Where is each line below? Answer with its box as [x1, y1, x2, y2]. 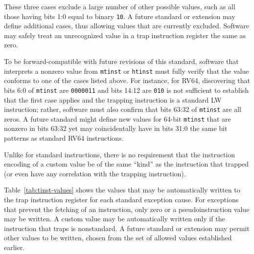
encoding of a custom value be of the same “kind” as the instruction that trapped [4, 159, 249, 169]
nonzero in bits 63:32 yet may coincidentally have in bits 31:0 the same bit [4, 123, 228, 133]
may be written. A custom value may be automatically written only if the [4, 213, 225, 224]
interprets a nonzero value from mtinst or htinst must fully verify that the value [4, 65, 249, 76]
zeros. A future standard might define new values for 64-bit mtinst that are [4, 113, 231, 124]
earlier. [4, 242, 25, 252]
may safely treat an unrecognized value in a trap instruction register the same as [4, 30, 246, 40]
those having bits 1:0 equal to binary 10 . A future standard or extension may [4, 11, 235, 21]
